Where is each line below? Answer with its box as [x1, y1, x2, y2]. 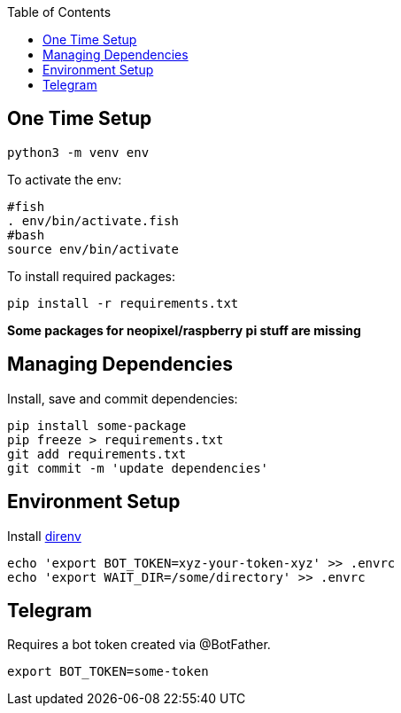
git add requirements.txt [7, 446, 187, 461]
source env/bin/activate [7, 241, 179, 256]
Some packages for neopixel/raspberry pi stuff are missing [7, 322, 361, 338]
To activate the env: [7, 171, 122, 187]
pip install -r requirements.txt [7, 295, 239, 310]
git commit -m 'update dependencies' [7, 460, 269, 475]
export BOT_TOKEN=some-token [7, 664, 209, 679]
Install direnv [7, 528, 81, 544]
